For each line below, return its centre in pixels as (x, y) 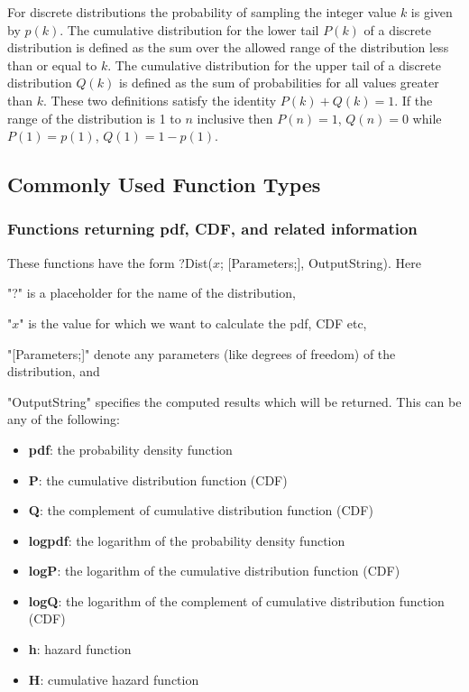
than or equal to (52, 65)
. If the (414, 100)
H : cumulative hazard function (114, 679)
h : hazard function (80, 649)
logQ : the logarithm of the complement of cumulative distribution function (236, 600)
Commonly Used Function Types (164, 185)
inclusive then (235, 118)
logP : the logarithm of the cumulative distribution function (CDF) (214, 571)
